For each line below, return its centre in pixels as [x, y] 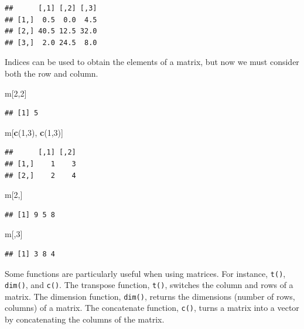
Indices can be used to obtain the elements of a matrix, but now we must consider [152, 62]
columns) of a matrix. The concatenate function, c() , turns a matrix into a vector [152, 308]
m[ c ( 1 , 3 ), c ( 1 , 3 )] [34, 132]
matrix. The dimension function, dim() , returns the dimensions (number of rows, [150, 296]
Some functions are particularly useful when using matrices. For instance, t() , [145, 273]
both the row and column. [52, 73]
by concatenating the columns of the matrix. [85, 319]
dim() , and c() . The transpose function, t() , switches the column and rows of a [149, 285]
